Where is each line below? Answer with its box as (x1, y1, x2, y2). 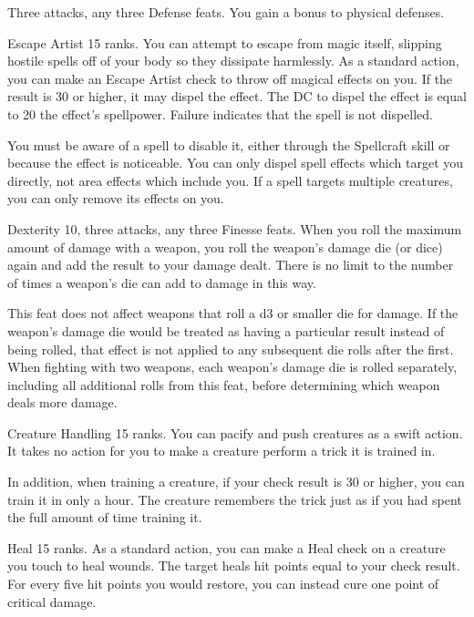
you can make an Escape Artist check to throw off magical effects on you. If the (7, 68, 453, 87)
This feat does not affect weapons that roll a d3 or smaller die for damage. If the (7, 303, 459, 323)
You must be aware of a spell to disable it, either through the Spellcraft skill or (7, 135, 450, 154)
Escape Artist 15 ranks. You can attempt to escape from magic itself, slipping (7, 33, 442, 52)
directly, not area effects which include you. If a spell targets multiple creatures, (7, 170, 453, 190)
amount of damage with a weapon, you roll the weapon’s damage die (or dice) (7, 237, 443, 256)
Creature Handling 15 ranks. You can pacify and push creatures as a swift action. (7, 423, 463, 442)
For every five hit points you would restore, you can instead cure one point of (7, 574, 439, 593)
